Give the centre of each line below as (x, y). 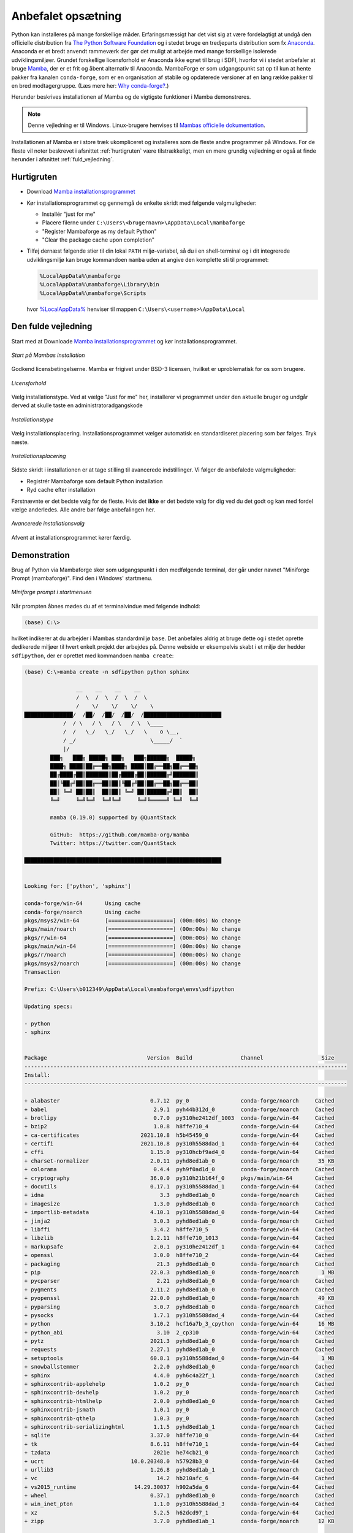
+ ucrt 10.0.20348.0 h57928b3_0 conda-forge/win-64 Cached (179, 1461)
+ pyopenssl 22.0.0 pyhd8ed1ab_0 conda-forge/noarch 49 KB (179, 1298)
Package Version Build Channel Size (179, 1058)
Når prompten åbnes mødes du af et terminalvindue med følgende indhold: (106, 606)
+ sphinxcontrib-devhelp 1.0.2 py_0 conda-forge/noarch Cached (179, 1393)
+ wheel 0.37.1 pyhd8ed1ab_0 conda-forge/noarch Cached (179, 1496)
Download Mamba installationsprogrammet (81, 192)
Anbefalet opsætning (66, 16)
